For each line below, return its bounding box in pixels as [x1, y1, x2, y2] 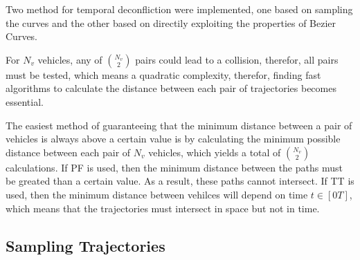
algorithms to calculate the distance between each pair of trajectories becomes [6, 81, 336, 95]
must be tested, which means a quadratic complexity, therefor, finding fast [6, 67, 321, 82]
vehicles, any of [37, 52, 102, 66]
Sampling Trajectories [6, 234, 165, 256]
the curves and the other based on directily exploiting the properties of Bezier [6, 15, 336, 30]
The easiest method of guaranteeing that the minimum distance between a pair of [6, 118, 352, 132]
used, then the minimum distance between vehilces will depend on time [6, 187, 308, 201]
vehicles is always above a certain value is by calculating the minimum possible [6, 131, 341, 146]
